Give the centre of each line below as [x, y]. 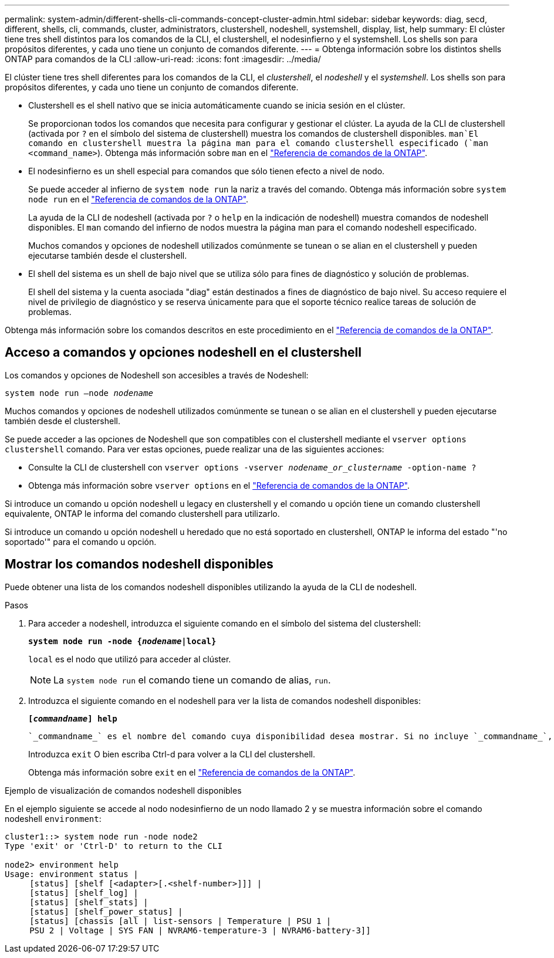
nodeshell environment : [53, 818]
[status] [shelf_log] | [84, 893]
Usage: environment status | [72, 874]
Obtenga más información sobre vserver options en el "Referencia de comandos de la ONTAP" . [219, 485]
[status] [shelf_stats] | [89, 902]
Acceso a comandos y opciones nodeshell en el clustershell [183, 353]
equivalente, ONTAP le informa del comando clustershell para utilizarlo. [142, 513]
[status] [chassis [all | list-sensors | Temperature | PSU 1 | [180, 921]
